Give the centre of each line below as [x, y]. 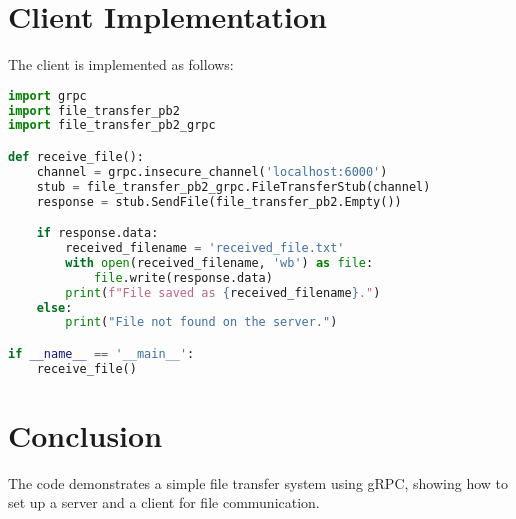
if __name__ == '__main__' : [101, 353]
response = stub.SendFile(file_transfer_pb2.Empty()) [219, 201]
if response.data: [97, 233]
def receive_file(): [76, 157]
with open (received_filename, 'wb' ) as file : [219, 262]
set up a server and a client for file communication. [164, 502]
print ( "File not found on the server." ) [201, 322]
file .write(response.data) [183, 277]
